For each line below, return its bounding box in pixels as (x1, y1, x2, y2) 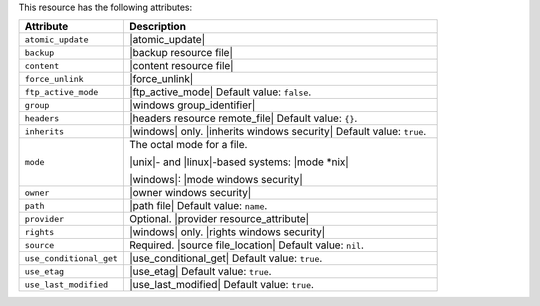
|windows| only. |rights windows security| (128, 225, 326, 239)
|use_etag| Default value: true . (128, 265, 272, 279)
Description (128, 20, 187, 34)
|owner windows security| (128, 186, 252, 200)
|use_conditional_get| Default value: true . (128, 251, 323, 265)
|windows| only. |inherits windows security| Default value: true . (128, 125, 427, 139)
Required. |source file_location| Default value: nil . (128, 238, 365, 252)
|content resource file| (128, 59, 234, 73)
